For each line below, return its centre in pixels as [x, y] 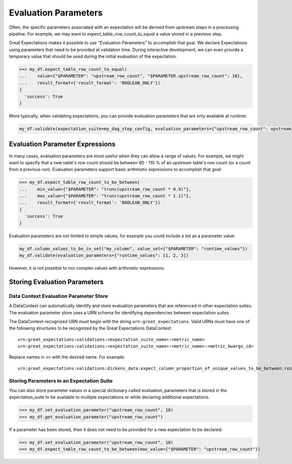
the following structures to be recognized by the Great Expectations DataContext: [91, 328]
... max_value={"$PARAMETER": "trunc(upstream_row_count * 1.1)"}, [105, 196]
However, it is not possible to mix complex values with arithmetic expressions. [87, 268]
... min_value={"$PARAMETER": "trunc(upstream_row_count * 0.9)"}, [105, 189]
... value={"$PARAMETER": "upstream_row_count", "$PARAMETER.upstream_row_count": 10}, [131, 76]
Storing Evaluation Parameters [56, 282]
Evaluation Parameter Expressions [62, 144]
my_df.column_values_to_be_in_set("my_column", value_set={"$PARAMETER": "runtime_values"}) [133, 249]
